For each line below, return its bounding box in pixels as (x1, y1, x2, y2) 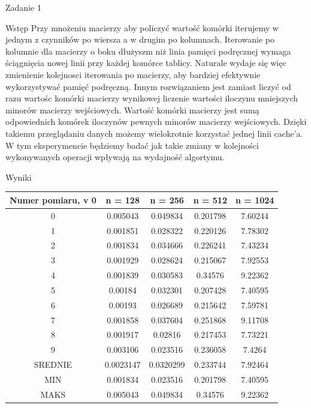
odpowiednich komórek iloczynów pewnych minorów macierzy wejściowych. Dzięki (5, 115, 307, 128)
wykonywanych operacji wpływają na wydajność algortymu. (5, 151, 225, 163)
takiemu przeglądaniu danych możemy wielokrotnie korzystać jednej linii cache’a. (5, 127, 303, 139)
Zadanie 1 (5, 1, 41, 13)
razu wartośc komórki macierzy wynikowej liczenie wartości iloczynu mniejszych (5, 92, 298, 104)
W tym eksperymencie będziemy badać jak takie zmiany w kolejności (5, 139, 259, 151)
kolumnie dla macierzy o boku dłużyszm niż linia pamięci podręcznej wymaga (5, 44, 291, 57)
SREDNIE (34, 358, 73, 371)
